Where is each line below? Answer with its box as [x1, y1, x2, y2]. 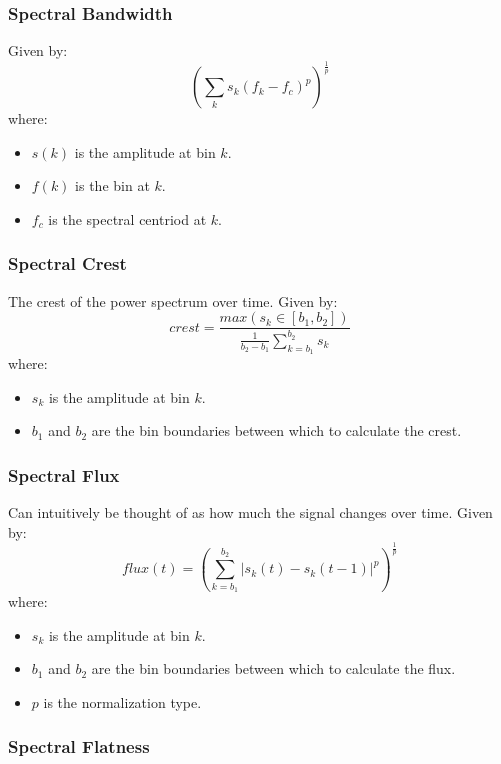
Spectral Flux [8, 462, 120, 487]
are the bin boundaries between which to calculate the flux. [91, 658, 456, 679]
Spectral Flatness [8, 734, 150, 759]
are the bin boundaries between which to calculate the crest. [91, 420, 462, 441]
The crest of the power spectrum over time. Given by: [8, 290, 338, 311]
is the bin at [75, 175, 150, 196]
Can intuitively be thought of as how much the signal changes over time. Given [8, 501, 493, 522]
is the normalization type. [43, 691, 202, 712]
